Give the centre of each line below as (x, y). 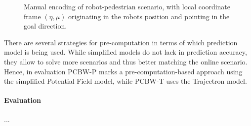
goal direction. (45, 26)
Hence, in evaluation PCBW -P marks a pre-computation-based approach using (123, 71)
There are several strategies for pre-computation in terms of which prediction (121, 42)
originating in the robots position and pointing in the (149, 16)
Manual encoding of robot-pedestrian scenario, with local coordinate (127, 6)
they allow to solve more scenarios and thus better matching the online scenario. (126, 61)
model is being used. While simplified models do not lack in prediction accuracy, (125, 52)
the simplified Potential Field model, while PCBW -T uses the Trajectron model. (125, 81)
